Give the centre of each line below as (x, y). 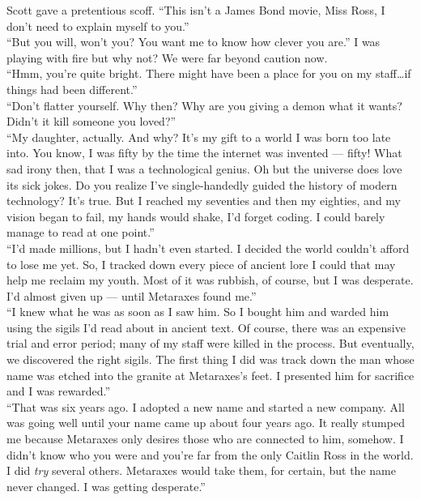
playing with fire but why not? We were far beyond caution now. (167, 57)
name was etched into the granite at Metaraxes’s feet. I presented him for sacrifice (210, 375)
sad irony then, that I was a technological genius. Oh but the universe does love (204, 168)
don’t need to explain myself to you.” (98, 26)
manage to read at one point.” (81, 232)
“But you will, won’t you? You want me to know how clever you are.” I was (193, 42)
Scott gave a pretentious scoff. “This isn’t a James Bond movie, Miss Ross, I (196, 10)
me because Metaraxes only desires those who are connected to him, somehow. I (205, 439)
